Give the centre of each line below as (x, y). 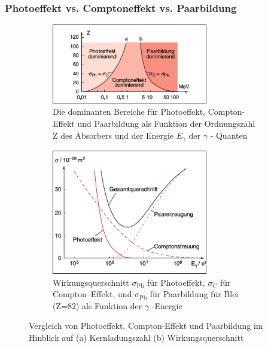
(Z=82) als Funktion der (98, 305)
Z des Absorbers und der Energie (113, 135)
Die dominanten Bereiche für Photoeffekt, (129, 112)
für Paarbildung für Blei (194, 294)
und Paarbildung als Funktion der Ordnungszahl (166, 123)
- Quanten (229, 135)
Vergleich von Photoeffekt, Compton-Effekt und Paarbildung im (146, 326)
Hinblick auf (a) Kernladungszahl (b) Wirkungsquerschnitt (136, 337)
